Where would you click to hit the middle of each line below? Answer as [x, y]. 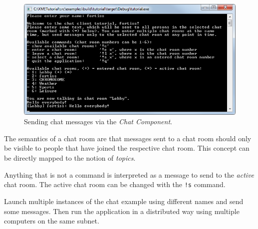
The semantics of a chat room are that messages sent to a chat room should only [128, 138]
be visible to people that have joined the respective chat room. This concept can [127, 148]
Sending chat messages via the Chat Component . [98, 121]
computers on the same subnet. [52, 221]
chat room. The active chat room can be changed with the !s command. [115, 184]
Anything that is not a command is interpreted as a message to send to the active [129, 174]
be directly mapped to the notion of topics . [70, 158]
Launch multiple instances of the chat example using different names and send [124, 201]
